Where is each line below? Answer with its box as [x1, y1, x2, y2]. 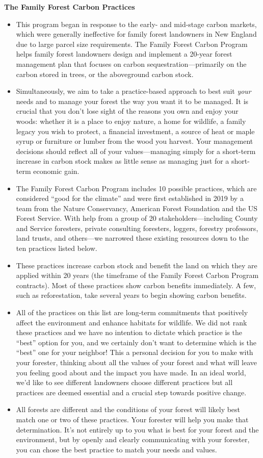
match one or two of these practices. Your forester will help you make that [16, 414, 249, 424]
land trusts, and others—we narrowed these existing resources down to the [16, 233, 249, 243]
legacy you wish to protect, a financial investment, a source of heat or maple [16, 125, 255, 136]
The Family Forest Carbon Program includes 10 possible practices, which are [16, 183, 257, 193]
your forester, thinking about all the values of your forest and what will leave [16, 357, 257, 367]
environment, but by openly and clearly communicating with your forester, [16, 434, 250, 445]
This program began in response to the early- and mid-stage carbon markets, [16, 18, 257, 29]
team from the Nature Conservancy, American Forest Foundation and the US [16, 202, 258, 213]
